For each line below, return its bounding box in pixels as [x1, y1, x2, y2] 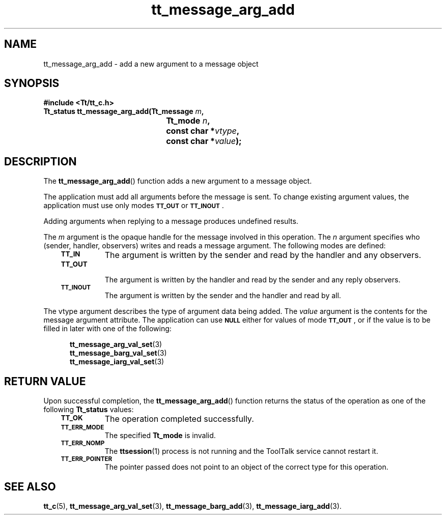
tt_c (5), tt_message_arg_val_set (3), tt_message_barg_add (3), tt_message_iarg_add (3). [43, 501, 342, 510]
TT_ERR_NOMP [61, 440, 105, 447]
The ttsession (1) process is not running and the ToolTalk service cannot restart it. [104, 447, 378, 456]
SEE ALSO [4, 480, 56, 493]
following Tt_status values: [43, 405, 134, 414]
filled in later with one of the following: [43, 324, 172, 333]
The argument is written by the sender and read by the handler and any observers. [104, 250, 422, 261]
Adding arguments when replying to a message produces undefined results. [43, 217, 298, 226]
